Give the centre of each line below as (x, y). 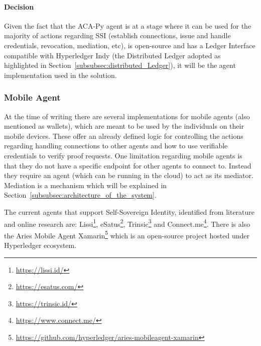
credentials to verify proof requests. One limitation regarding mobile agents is (123, 155)
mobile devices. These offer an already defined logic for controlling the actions (124, 136)
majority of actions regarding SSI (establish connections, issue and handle (117, 35)
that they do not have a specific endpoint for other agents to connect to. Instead (128, 165)
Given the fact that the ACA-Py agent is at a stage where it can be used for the (128, 25)
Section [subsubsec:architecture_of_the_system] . (80, 195)
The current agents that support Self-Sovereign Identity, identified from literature (129, 211)
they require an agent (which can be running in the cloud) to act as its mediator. (129, 175)
